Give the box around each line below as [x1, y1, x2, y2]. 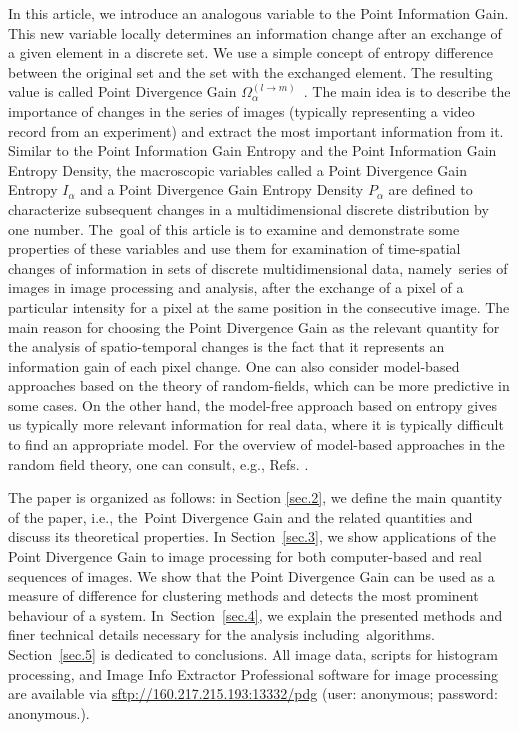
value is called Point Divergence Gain [8, 81, 237, 102]
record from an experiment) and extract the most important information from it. [8, 120, 504, 141]
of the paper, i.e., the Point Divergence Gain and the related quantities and [8, 506, 473, 527]
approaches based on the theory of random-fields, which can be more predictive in [8, 375, 510, 396]
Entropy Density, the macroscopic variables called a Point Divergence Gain [8, 159, 467, 180]
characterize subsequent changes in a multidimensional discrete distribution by [8, 198, 489, 219]
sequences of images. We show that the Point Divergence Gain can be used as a [8, 565, 495, 586]
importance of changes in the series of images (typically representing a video [8, 100, 475, 121]
